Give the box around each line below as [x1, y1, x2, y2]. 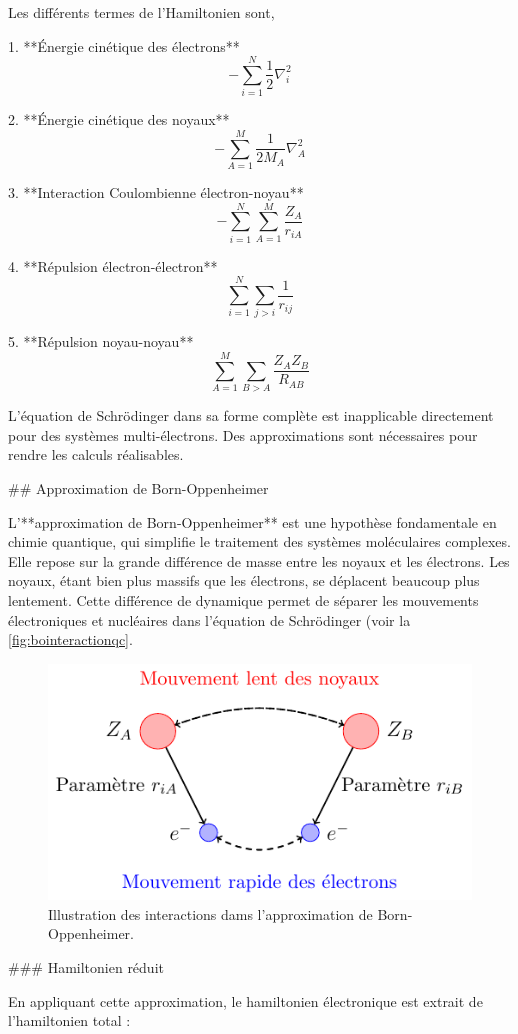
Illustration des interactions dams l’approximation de [48, 903, 373, 924]
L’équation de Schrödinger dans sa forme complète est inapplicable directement [8, 405, 494, 426]
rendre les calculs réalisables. [8, 444, 184, 465]
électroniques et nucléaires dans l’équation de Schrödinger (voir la [8, 609, 411, 630]
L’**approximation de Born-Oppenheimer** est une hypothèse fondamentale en [8, 511, 497, 532]
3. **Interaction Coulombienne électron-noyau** [8, 182, 304, 203]
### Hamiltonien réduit [8, 957, 164, 977]
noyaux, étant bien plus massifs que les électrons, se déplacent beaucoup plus [8, 570, 480, 591]
